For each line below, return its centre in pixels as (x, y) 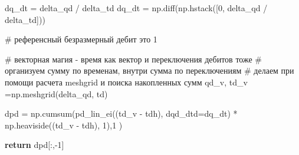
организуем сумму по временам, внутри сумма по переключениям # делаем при (149, 70)
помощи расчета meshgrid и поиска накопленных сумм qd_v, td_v (126, 82)
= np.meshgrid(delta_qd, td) (56, 93)
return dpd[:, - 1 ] (34, 145)
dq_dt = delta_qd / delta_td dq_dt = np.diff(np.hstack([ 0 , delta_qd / (136, 8)
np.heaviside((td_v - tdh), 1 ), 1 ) (64, 125)
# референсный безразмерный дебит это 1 (81, 39)
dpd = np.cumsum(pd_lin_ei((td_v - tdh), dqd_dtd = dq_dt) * (121, 113)
